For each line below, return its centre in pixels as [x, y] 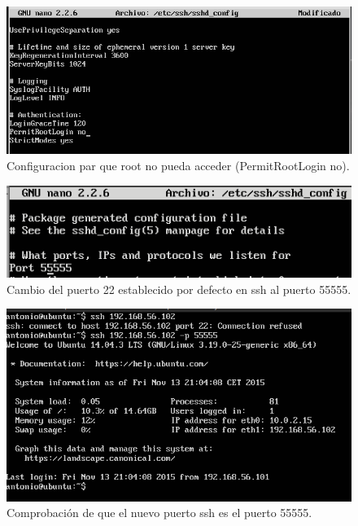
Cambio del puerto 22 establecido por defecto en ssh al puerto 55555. [179, 289]
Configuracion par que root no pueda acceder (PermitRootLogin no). [178, 165]
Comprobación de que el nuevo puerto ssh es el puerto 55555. [159, 513]
